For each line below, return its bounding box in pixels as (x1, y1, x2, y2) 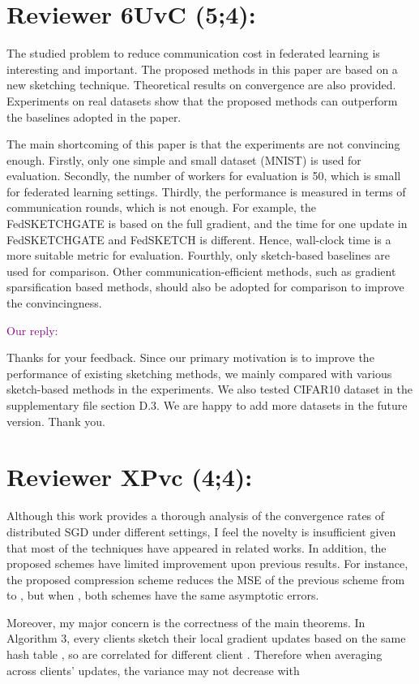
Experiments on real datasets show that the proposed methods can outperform (6, 92, 398, 109)
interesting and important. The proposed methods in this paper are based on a (6, 60, 398, 77)
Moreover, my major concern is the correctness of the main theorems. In (6, 613, 366, 630)
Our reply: (6, 321, 58, 338)
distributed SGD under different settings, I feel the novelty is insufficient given (6, 523, 396, 540)
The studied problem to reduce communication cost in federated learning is (6, 45, 380, 62)
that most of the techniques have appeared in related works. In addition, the (6, 539, 387, 556)
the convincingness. (6, 295, 102, 312)
